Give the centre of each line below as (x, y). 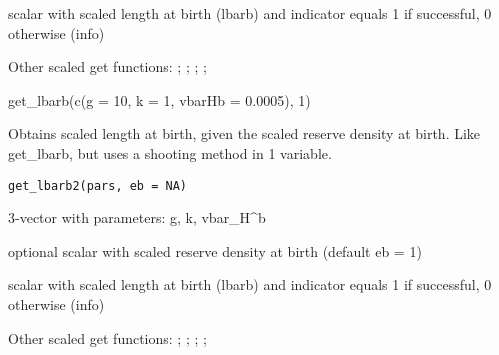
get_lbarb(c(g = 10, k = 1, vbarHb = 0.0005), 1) (159, 99)
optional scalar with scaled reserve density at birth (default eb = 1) (215, 250)
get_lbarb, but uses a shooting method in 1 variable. (170, 152)
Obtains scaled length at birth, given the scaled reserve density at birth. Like (244, 133)
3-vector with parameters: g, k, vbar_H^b (137, 217)
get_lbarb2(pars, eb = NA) (97, 185)
